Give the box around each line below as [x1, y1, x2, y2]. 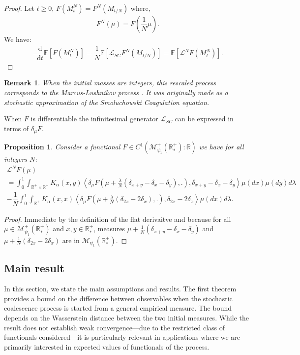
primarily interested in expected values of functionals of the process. [4, 341, 210, 352]
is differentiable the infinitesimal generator [30, 113, 158, 124]
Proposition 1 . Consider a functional [4, 142, 120, 152]
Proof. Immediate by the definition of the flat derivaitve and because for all [4, 213, 231, 224]
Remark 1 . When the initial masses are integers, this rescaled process [4, 77, 216, 88]
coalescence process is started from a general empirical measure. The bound [4, 303, 232, 313]
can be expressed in [175, 113, 234, 124]
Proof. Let [4, 3, 34, 13]
